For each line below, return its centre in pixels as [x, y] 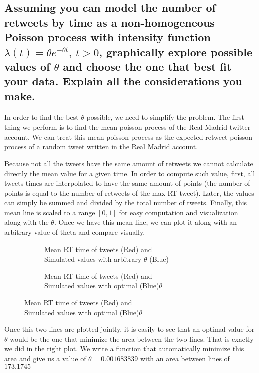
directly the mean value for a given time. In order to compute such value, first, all [130, 173]
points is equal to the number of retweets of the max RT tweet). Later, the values [129, 193]
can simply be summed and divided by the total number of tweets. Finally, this [126, 203]
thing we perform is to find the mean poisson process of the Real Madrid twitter [127, 127]
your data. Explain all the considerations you [123, 81]
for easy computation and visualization [179, 212]
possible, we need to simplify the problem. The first [166, 117]
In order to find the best [41, 117]
